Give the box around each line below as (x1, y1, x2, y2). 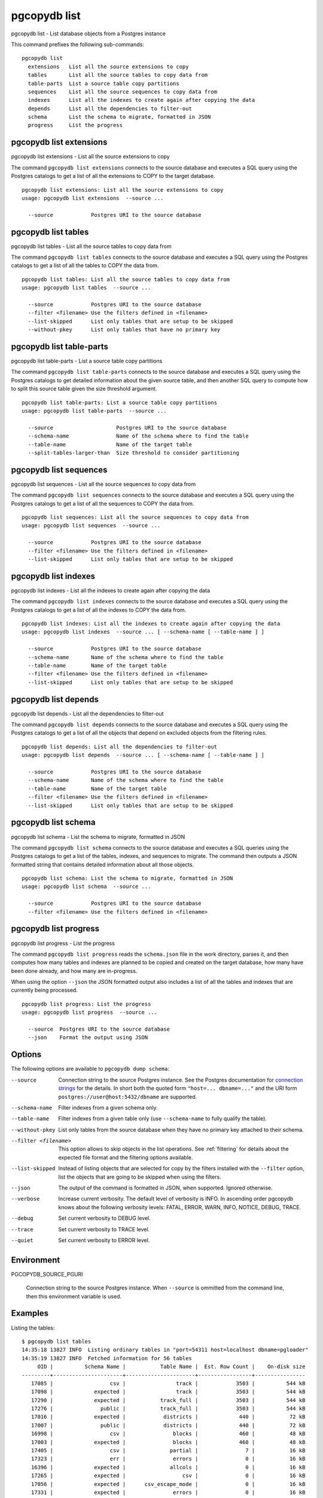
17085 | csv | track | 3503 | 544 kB (31, 1380, 306, 1387)
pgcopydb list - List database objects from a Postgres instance (11, 30, 166, 37)
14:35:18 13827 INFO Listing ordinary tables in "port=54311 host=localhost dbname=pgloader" (22, 1346, 309, 1354)
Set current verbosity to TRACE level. (58, 1225, 150, 1233)
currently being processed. (11, 986, 78, 994)
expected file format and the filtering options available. (58, 1153, 193, 1161)
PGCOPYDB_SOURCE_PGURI (11, 1270, 83, 1277)
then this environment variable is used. (26, 1292, 122, 1300)
